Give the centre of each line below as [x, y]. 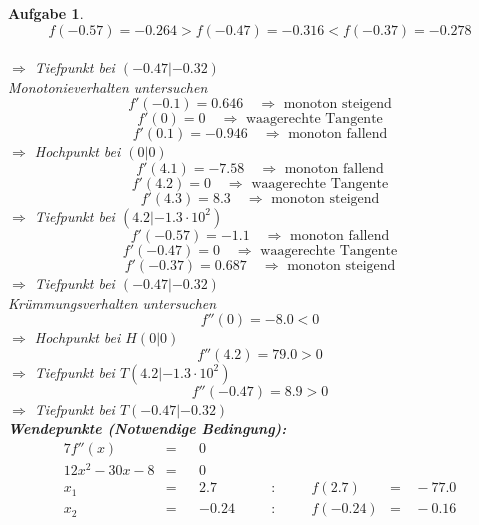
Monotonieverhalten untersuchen [108, 86]
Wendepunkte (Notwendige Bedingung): [147, 428]
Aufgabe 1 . [46, 13]
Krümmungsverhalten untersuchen [112, 302]
